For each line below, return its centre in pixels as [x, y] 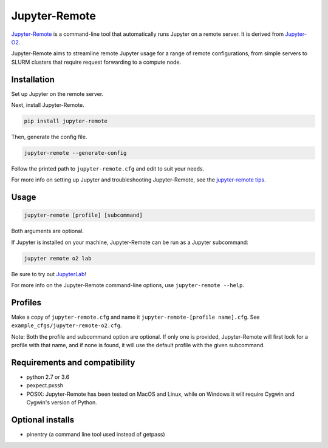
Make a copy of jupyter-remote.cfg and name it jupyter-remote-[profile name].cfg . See [135, 317]
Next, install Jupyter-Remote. [48, 105]
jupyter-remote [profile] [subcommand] [83, 215]
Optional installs [43, 420]
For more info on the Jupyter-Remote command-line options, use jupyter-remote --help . [128, 285]
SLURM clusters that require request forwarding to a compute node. [96, 62]
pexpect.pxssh [45, 385]
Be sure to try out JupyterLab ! [49, 274]
